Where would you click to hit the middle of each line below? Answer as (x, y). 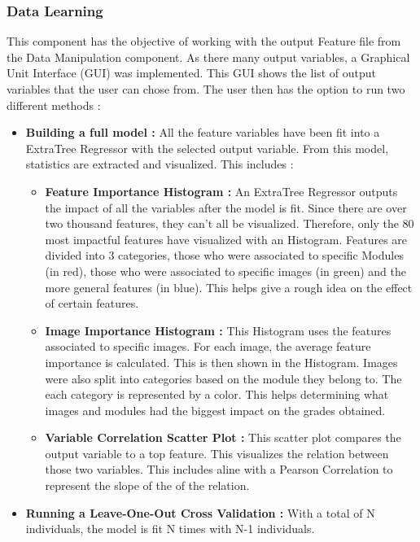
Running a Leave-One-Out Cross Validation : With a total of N (200, 512)
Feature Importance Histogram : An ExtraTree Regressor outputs (221, 191)
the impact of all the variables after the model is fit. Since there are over (226, 207)
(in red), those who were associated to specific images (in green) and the (225, 271)
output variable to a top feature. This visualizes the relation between (217, 453)
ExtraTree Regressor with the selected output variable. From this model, (207, 148)
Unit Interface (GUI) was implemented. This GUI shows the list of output (192, 73)
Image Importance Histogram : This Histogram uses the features (218, 330)
